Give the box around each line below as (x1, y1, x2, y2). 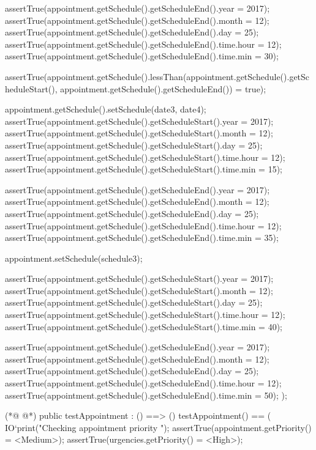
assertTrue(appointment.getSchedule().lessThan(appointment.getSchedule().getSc (5, 70, 310, 83)
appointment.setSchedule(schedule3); (5, 251, 143, 264)
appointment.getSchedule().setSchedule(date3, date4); (5, 103, 206, 116)
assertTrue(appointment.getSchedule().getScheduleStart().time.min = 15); (5, 163, 282, 175)
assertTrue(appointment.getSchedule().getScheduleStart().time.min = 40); (5, 320, 282, 333)
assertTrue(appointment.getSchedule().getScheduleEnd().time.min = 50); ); (5, 388, 287, 401)
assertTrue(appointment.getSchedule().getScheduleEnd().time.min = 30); (5, 50, 279, 62)
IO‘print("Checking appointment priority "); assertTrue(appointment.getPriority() (5, 421, 312, 433)
